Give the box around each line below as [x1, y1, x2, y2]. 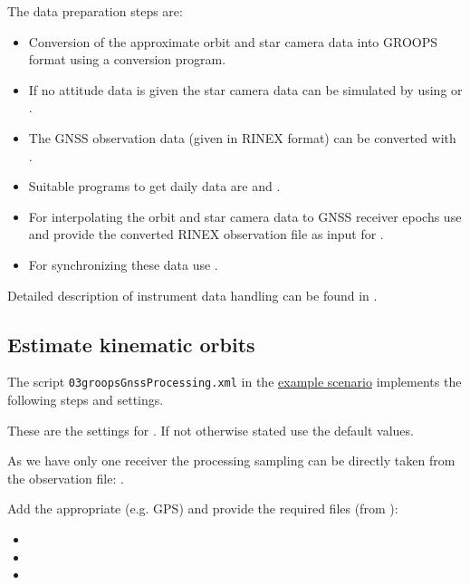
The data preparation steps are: [7, 2, 183, 20]
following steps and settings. [7, 389, 164, 408]
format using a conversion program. [28, 50, 226, 69]
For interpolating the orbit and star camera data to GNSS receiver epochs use [28, 206, 462, 225]
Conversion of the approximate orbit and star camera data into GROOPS [28, 32, 437, 51]
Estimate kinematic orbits [7, 330, 255, 358]
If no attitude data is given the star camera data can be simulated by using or [28, 80, 463, 99]
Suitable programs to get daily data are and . [28, 177, 281, 196]
